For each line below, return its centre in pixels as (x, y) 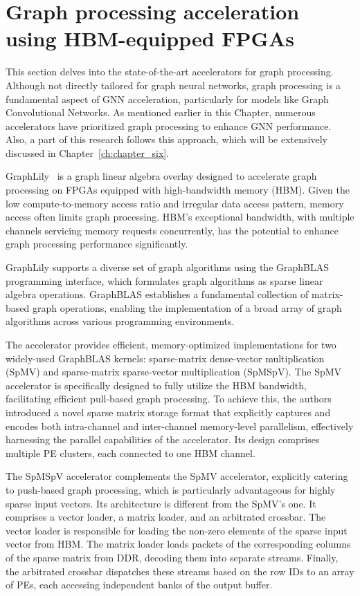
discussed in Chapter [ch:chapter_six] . (88, 152)
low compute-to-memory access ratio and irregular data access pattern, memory (175, 203)
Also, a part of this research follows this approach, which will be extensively (166, 139)
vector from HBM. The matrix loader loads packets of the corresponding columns (178, 544)
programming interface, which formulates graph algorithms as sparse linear (164, 280)
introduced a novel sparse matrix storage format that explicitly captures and (168, 412)
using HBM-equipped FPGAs (150, 38)
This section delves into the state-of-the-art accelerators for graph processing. (170, 72)
